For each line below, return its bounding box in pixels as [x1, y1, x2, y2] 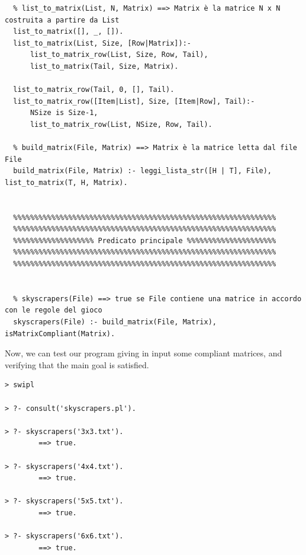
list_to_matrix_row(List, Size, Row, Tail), [30, 50, 208, 59]
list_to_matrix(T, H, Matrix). [5, 178, 128, 187]
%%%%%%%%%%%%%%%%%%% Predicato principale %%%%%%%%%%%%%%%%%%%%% [13, 236, 276, 245]
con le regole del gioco [5, 306, 102, 315]
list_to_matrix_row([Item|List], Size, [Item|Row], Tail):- [13, 97, 255, 106]
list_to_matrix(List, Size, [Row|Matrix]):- [13, 39, 191, 47]
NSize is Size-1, [30, 109, 98, 117]
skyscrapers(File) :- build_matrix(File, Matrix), [13, 318, 217, 327]
